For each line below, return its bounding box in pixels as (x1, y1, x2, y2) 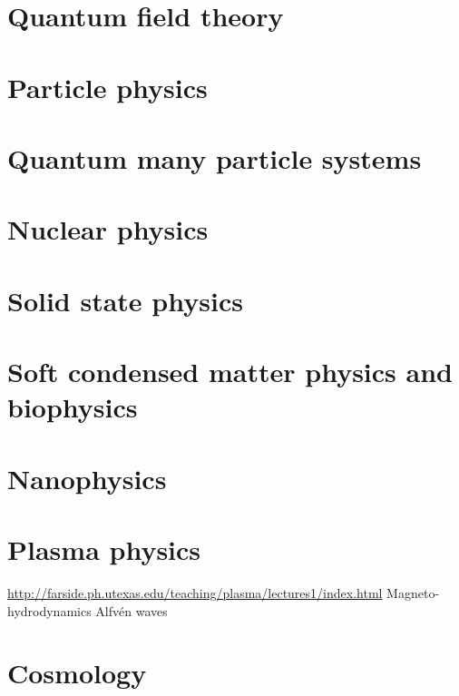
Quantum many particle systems (7, 139, 422, 176)
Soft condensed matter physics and (7, 353, 453, 390)
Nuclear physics (7, 211, 209, 248)
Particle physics (7, 68, 208, 105)
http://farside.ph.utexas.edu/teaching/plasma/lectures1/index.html (7, 583, 383, 602)
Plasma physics (7, 531, 201, 567)
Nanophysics (7, 459, 167, 496)
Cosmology (7, 654, 147, 691)
